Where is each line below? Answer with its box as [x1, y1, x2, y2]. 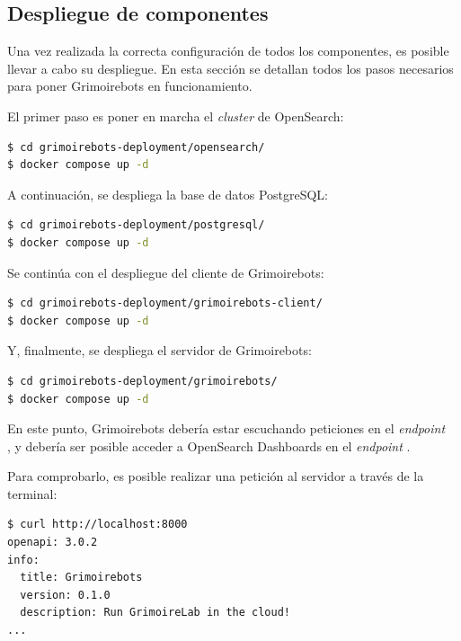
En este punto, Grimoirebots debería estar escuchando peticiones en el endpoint [7, 419, 446, 438]
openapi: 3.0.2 [7, 536, 98, 549]
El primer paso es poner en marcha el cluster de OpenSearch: [7, 106, 344, 125]
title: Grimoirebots [20, 571, 143, 584]
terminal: [7, 484, 58, 503]
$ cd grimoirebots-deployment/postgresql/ [7, 218, 265, 232]
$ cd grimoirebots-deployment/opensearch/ [7, 140, 265, 154]
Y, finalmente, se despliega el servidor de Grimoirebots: [7, 341, 312, 360]
